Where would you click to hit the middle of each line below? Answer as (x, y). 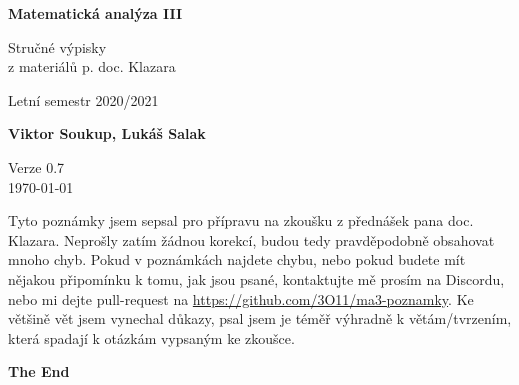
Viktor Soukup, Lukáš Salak (107, 133)
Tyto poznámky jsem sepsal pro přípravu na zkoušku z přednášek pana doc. (241, 220)
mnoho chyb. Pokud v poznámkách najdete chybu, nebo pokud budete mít (237, 259)
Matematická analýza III (95, 13)
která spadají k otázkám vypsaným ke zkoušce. (151, 337)
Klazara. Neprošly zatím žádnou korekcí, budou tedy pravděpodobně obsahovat (251, 239)
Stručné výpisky (57, 46)
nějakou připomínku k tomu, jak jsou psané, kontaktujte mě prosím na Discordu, (256, 278)
